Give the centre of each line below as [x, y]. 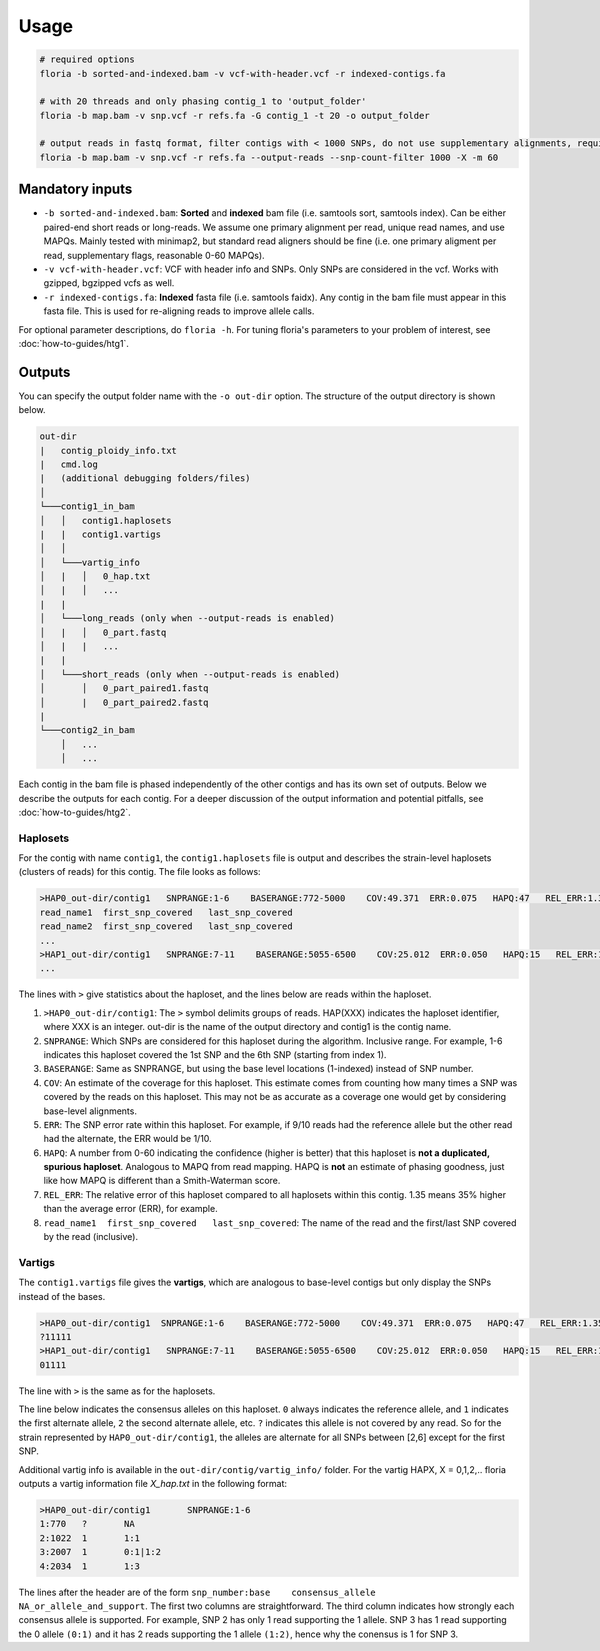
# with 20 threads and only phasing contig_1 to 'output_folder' [203, 101]
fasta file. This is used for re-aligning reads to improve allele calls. [179, 311]
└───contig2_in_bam [87, 730]
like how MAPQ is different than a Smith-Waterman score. [162, 1181]
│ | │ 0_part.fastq [103, 632]
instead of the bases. [62, 1296]
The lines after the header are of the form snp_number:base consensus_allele [197, 1592]
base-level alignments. [90, 1111]
